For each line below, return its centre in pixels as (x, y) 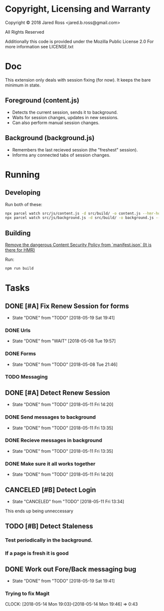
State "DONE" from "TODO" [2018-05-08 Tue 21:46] (65, 364)
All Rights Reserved (25, 32)
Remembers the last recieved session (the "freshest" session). (75, 149)
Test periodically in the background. (49, 540)
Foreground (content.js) (42, 100)
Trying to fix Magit (27, 593)
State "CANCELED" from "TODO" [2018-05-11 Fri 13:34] (68, 501)
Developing (23, 193)
